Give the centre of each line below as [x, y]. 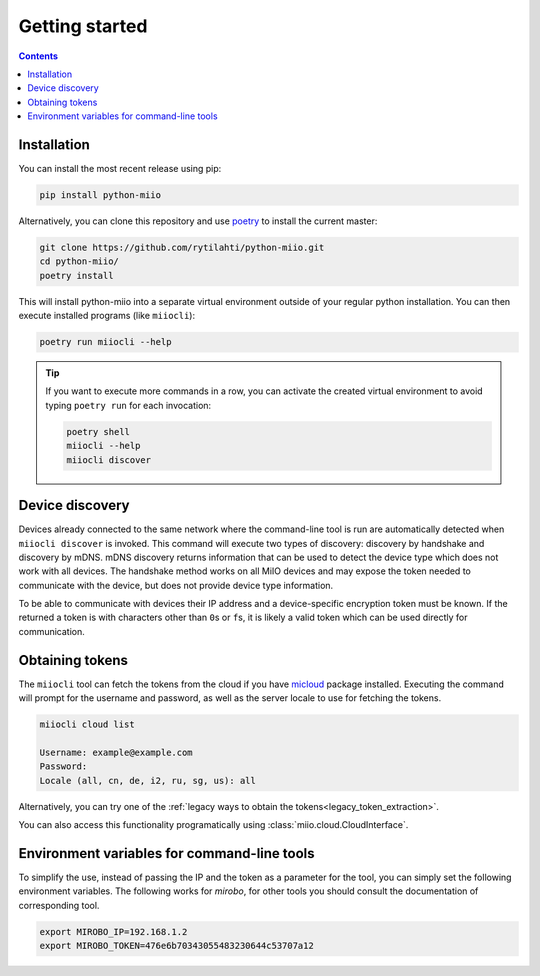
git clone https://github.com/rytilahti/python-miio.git [182, 247]
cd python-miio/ [79, 261]
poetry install [76, 275]
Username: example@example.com [116, 752]
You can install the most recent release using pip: [120, 169]
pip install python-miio [100, 195]
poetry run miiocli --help [105, 342]
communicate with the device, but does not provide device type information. [176, 585]
